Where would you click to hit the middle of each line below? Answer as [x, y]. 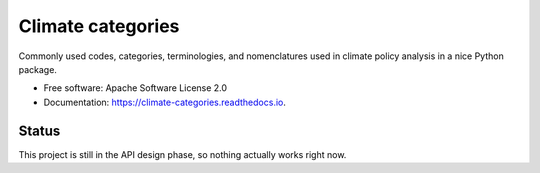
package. [37, 69]
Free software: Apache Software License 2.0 [135, 88]
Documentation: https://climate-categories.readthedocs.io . [165, 102]
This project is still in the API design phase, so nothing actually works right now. [182, 154]
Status [39, 130]
